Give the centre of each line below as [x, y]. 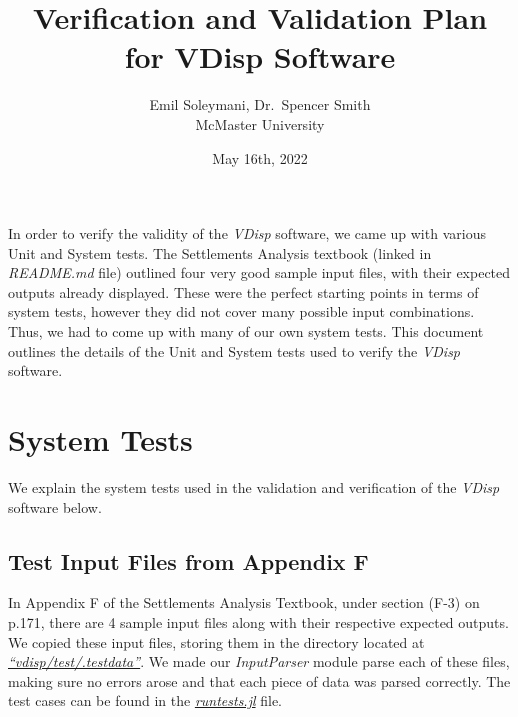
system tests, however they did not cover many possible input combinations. [241, 311]
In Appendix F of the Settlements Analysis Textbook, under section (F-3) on [244, 602]
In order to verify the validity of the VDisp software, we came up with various [247, 233]
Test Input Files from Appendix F [188, 560]
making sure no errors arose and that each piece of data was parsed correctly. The [259, 680]
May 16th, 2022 [260, 157]
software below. [55, 506]
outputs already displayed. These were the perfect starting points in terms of [243, 291]
